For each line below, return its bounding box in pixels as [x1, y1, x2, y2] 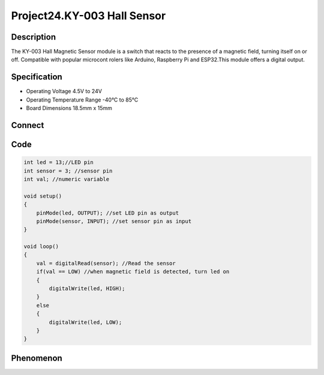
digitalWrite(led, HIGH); [49, 285, 125, 292]
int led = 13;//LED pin [23, 159, 94, 166]
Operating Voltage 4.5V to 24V [26, 88, 102, 95]
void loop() [23, 243, 59, 250]
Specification [11, 72, 62, 82]
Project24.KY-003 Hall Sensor [11, 9, 166, 22]
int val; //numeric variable [23, 175, 110, 183]
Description [11, 32, 56, 42]
